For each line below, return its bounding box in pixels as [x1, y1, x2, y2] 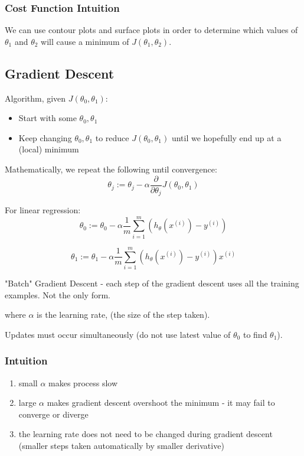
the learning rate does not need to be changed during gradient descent [18, 428, 273, 440]
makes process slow [48, 376, 118, 389]
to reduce [95, 131, 129, 144]
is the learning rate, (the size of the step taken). [37, 308, 210, 321]
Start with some [18, 112, 77, 124]
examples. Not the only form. [5, 288, 111, 301]
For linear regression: [5, 204, 81, 216]
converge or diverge [18, 408, 89, 420]
